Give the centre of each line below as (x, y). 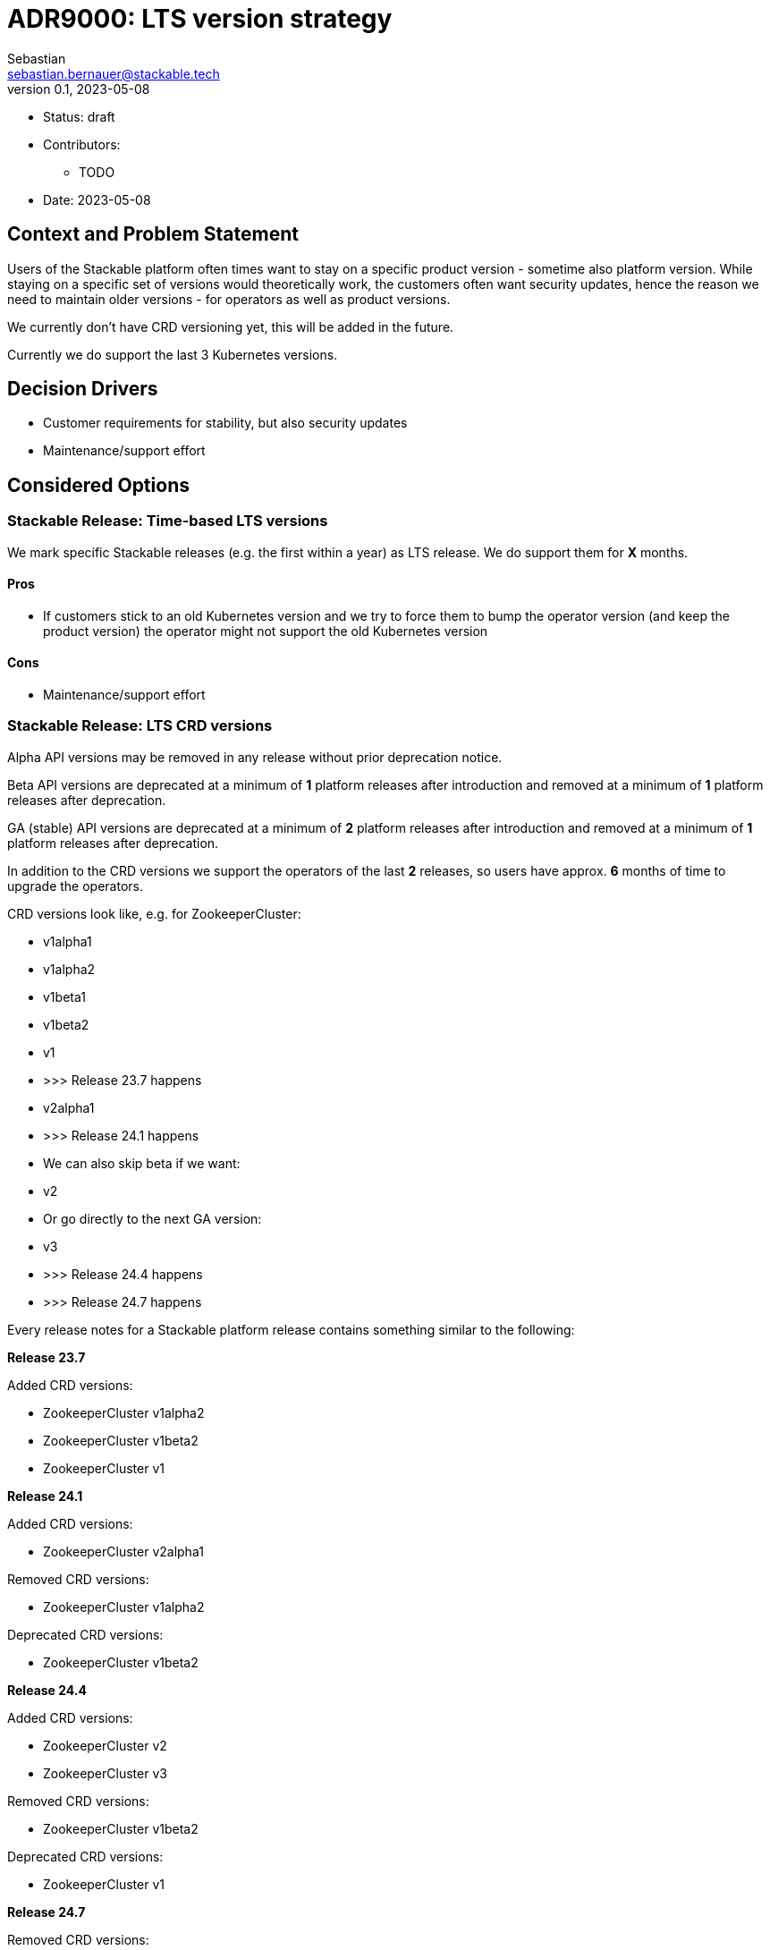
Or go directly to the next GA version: (152, 1218)
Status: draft (79, 116)
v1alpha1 (68, 941)
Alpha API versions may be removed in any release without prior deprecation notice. (255, 757)
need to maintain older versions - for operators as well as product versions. (229, 299)
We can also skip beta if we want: (142, 1163)
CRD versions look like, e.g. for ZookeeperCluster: (154, 913)
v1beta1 (64, 996)
